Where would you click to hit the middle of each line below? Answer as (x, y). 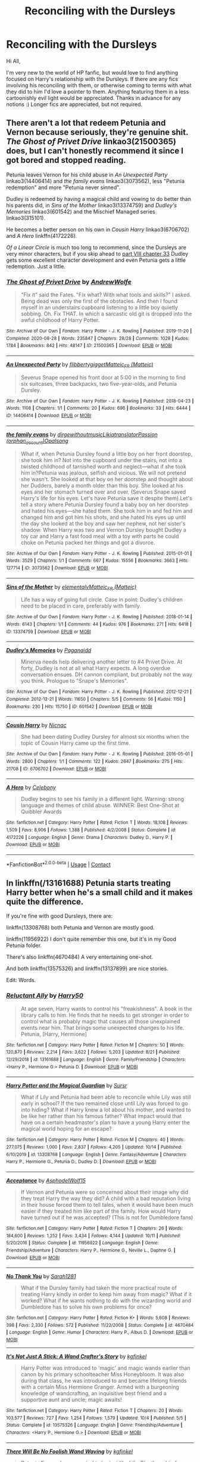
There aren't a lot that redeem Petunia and (86, 123)
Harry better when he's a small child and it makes (99, 892)
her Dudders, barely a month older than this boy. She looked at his (102, 485)
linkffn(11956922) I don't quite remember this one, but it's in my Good (91, 939)
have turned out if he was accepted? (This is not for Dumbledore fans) (107, 1217)
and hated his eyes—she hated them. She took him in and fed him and (107, 510)
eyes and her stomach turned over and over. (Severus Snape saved (103, 492)
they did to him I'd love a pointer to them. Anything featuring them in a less (98, 91)
